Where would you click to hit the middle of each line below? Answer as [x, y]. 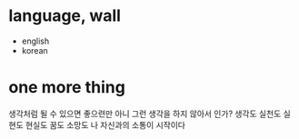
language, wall [65, 16]
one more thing [67, 88]
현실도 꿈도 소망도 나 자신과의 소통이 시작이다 [105, 124]
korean [35, 50]
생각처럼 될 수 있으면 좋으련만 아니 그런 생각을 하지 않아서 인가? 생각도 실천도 [145, 114]
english [35, 41]
